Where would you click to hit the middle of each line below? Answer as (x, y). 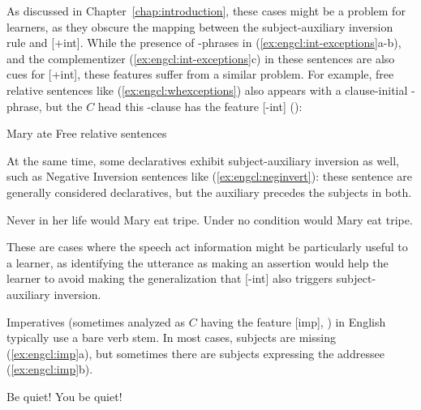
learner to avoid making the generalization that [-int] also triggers (170, 278)
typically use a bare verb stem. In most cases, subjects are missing (171, 337)
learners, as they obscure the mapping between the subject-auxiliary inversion (200, 26)
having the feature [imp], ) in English (293, 321)
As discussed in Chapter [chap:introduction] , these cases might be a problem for (206, 11)
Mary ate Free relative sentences (87, 133)
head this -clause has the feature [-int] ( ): (200, 106)
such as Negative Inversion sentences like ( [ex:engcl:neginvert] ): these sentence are (209, 176)
